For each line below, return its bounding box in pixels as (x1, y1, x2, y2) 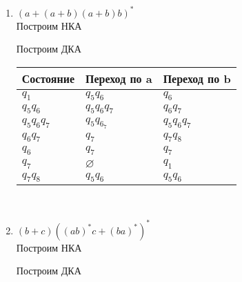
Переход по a (85, 70, 152, 86)
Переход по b (163, 70, 231, 86)
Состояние (21, 70, 74, 86)
